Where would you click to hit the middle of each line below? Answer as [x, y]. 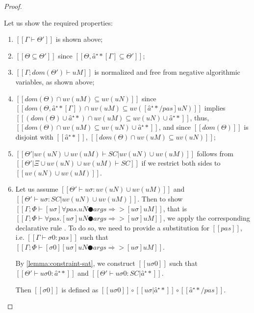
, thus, [200, 117]
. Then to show [160, 198]
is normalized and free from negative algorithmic [167, 72]
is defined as [80, 289]
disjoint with [34, 136]
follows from [215, 153]
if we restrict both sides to [181, 163]
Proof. [13, 6]
